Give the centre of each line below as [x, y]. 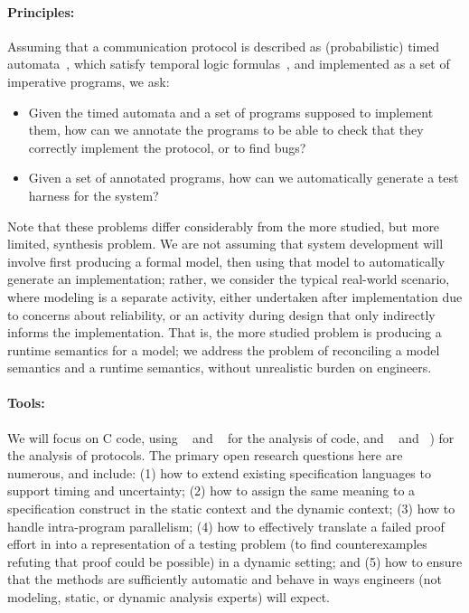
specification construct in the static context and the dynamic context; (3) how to [231, 509]
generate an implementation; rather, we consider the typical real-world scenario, [229, 279]
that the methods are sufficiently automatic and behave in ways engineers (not [225, 579]
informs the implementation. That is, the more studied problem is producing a [225, 332]
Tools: [26, 403]
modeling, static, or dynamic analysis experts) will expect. [169, 597]
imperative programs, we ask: [89, 81]
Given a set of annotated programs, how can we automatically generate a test [244, 178]
